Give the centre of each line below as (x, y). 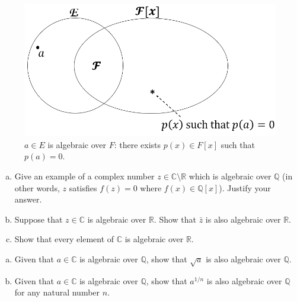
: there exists (138, 144)
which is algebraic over (230, 176)
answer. (28, 199)
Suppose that (39, 219)
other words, (37, 187)
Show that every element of (64, 239)
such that (238, 144)
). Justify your (245, 187)
